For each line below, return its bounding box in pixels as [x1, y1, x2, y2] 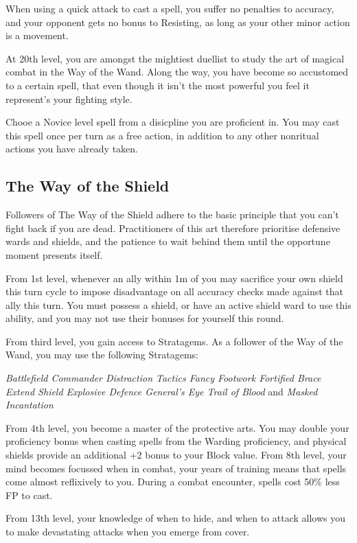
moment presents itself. [5, 247, 103, 262]
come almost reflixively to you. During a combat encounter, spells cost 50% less [5, 474, 340, 489]
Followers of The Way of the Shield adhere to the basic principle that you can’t [5, 207, 339, 222]
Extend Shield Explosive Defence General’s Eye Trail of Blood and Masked [5, 384, 318, 398]
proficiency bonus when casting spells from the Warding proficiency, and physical [5, 434, 347, 448]
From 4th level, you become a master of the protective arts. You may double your [5, 420, 349, 435]
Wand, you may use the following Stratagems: [5, 347, 198, 362]
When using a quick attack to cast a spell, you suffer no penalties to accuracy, [5, 1, 334, 15]
